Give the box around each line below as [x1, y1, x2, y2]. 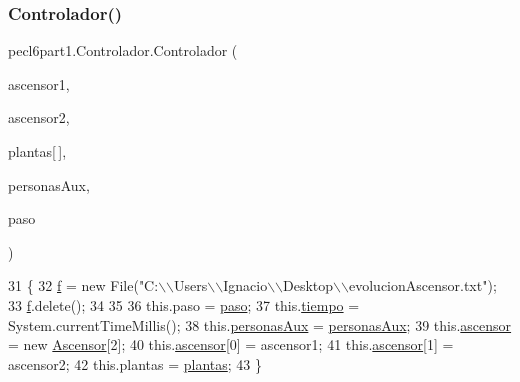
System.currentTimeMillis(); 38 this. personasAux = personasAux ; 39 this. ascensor [8, 314, 512, 335]
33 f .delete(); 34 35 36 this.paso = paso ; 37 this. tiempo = [8, 294, 360, 315]
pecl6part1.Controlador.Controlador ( [8, 40, 238, 61]
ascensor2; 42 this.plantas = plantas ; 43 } [8, 353, 262, 374]
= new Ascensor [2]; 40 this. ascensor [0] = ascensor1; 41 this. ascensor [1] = [8, 334, 454, 355]
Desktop [283, 275, 334, 296]
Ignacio [223, 275, 268, 296]
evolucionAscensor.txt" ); [349, 275, 497, 296]
